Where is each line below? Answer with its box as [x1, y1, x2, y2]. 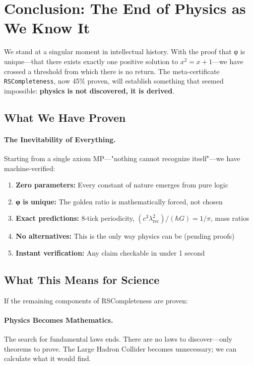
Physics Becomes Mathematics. [4, 314, 113, 325]
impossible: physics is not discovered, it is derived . [4, 85, 175, 95]
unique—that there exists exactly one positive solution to [4, 56, 178, 66]
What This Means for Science [4, 272, 160, 287]
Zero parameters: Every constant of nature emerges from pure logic [15, 180, 228, 190]
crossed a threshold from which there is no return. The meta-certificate [4, 66, 220, 76]
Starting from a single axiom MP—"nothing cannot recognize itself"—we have [4, 153, 241, 163]
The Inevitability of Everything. [4, 134, 116, 144]
